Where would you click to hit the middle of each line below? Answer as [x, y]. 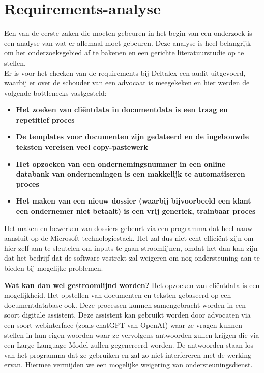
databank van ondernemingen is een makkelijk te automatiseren [130, 174]
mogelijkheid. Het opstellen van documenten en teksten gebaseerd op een [118, 295]
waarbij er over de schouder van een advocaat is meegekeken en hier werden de [127, 83]
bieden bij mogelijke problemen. [54, 268]
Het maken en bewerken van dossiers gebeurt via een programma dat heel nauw [128, 228]
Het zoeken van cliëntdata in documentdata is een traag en [122, 110]
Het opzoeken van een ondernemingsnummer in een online [121, 164]
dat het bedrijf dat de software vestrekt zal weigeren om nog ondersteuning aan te [132, 258]
